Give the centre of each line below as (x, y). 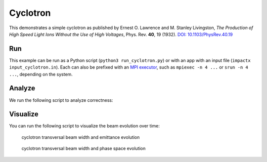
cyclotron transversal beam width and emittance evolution (81, 137)
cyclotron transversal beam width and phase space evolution (84, 149)
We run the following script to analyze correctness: (61, 100)
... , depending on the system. (41, 74)
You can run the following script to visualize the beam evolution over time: (85, 126)
